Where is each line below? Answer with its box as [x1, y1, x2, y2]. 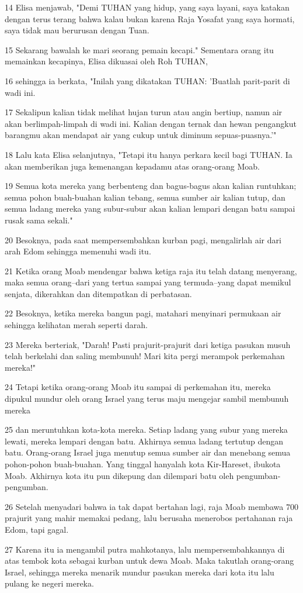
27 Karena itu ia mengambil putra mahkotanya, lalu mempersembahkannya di [5, 543, 285, 555]
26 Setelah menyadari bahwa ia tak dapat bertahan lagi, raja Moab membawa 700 [5, 500, 298, 512]
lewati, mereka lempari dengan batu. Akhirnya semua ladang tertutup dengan [5, 435, 284, 447]
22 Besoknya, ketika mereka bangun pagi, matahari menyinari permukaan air [5, 307, 281, 319]
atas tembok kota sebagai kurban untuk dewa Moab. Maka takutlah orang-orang [5, 554, 294, 567]
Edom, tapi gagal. [5, 523, 69, 535]
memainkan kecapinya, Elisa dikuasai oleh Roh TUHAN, [5, 55, 208, 67]
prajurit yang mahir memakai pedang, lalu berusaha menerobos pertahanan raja [5, 512, 293, 524]
